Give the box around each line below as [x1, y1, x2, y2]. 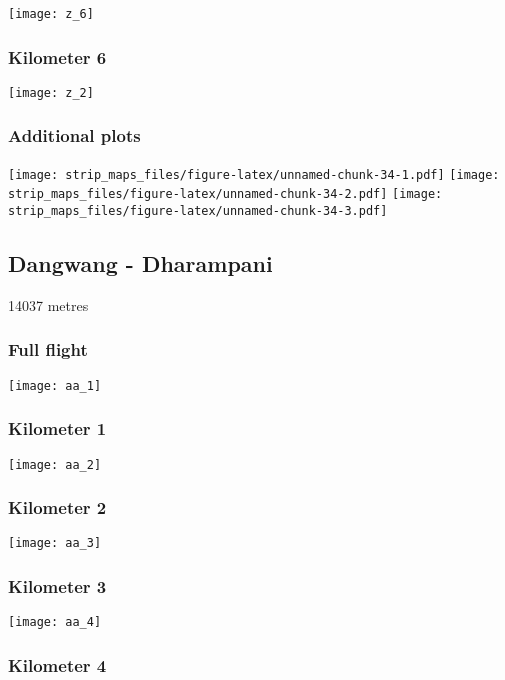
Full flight [8, 337, 88, 362]
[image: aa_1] [8, 378, 102, 393]
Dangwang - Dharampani [8, 248, 273, 279]
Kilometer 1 [8, 416, 107, 441]
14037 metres [8, 294, 89, 315]
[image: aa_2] [8, 457, 102, 472]
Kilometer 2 [8, 495, 107, 520]
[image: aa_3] [8, 536, 102, 551]
